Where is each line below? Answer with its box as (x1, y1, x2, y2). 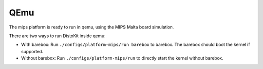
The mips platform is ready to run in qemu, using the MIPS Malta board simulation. (9, 24, 174, 30)
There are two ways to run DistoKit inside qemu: (9, 33, 106, 39)
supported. (21, 48, 43, 54)
